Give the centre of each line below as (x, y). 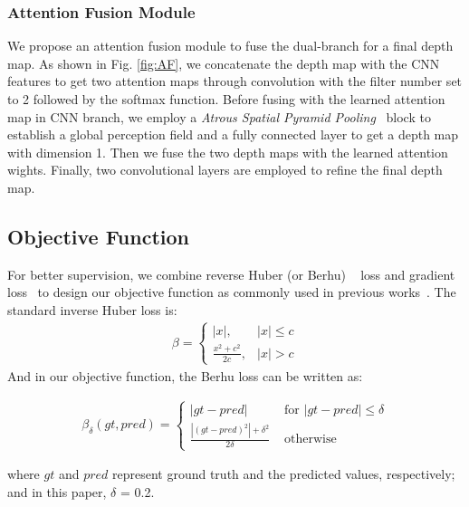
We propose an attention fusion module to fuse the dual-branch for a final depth (230, 46)
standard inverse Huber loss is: (92, 309)
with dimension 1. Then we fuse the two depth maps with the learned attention (228, 152)
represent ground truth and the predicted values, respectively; (283, 474)
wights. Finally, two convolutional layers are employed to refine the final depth (225, 170)
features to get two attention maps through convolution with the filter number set (235, 81)
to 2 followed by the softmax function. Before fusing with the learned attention (226, 99)
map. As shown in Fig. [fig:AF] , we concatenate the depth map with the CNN (224, 63)
